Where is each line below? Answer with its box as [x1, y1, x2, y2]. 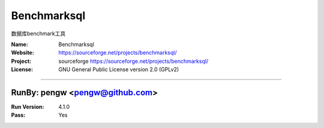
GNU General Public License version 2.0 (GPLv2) [58, 66, 179, 73]
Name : [11, 41, 28, 48]
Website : [11, 49, 34, 56]
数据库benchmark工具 [11, 30, 66, 37]
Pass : [11, 111, 26, 119]
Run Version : [11, 103, 44, 111]
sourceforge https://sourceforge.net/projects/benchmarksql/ [58, 57, 209, 65]
